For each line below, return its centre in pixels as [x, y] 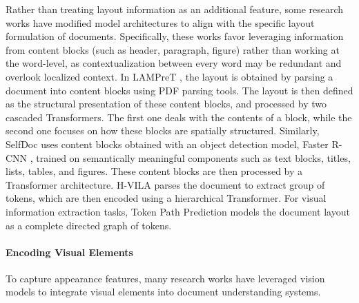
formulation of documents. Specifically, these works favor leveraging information [175, 36]
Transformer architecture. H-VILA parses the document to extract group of [165, 184]
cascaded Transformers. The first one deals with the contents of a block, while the [179, 117]
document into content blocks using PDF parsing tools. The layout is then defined [179, 90]
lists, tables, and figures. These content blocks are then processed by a [154, 171]
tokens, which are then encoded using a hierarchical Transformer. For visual [166, 198]
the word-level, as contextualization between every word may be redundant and [174, 63]
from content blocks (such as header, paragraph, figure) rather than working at [173, 49]
